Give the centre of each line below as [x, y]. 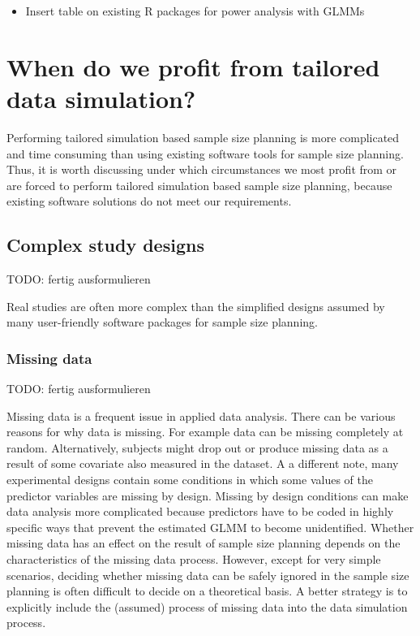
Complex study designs [105, 245]
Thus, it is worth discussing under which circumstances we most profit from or [202, 169]
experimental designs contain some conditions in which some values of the [190, 480]
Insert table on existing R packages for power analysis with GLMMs [195, 11]
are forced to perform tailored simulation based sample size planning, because [199, 185]
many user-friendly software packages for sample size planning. [162, 322]
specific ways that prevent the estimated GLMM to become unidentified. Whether [210, 527]
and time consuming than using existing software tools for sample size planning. [205, 153]
